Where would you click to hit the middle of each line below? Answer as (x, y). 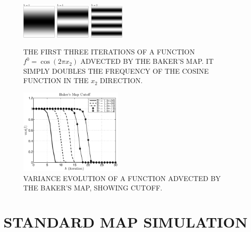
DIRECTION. (121, 80)
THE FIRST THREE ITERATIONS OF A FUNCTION (109, 51)
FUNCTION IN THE (56, 80)
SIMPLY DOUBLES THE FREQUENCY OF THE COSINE (116, 70)
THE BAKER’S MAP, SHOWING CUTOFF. (93, 188)
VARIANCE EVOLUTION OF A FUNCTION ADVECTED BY (122, 178)
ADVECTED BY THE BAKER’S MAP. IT (147, 61)
